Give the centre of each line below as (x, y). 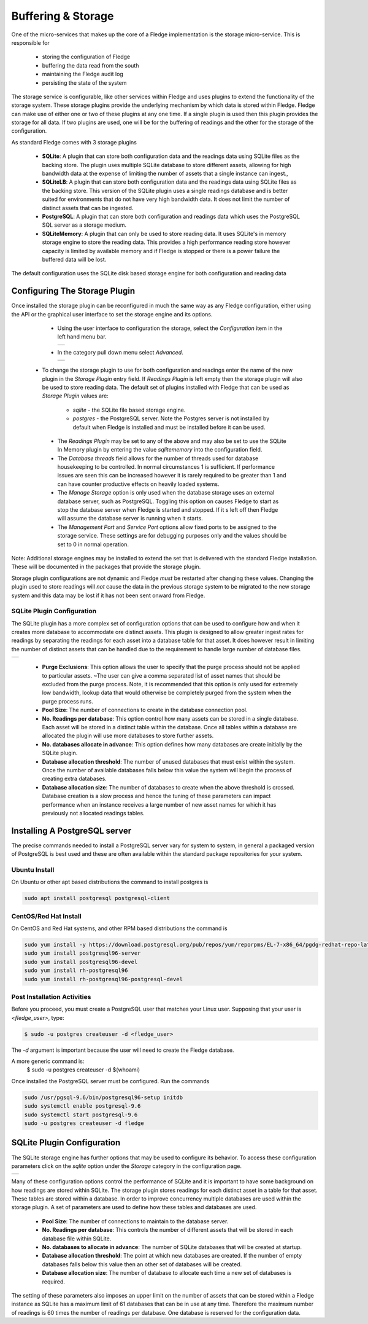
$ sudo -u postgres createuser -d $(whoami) (83, 1070)
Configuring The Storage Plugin (73, 291)
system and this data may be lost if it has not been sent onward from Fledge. (108, 595)
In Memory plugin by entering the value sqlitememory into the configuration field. (160, 450)
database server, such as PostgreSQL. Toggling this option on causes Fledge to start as (168, 501)
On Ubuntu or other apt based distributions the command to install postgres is (110, 882)
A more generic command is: (48, 1061)
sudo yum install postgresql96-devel (81, 962)
